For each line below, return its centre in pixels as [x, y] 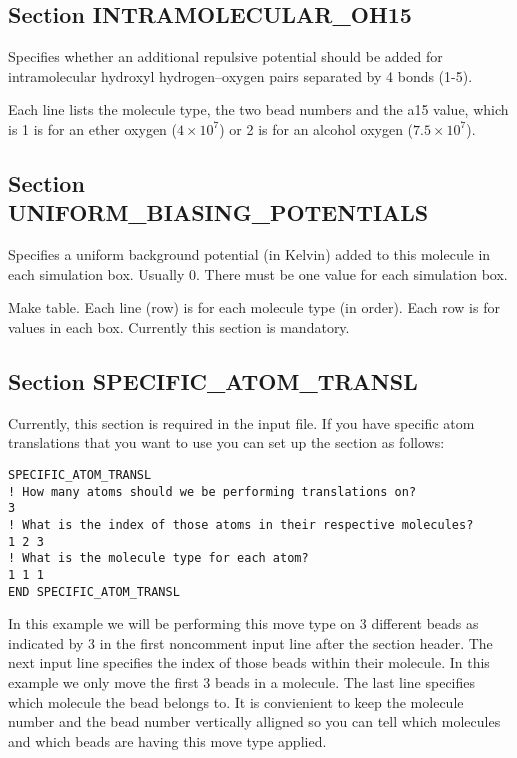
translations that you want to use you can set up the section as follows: [226, 442]
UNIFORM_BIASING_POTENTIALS [218, 212]
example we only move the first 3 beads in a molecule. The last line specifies [242, 681]
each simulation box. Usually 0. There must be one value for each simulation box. [258, 273]
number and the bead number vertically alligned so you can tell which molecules [254, 721]
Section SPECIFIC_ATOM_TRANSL [213, 380]
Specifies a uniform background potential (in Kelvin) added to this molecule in [249, 254]
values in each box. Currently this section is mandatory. [179, 326]
